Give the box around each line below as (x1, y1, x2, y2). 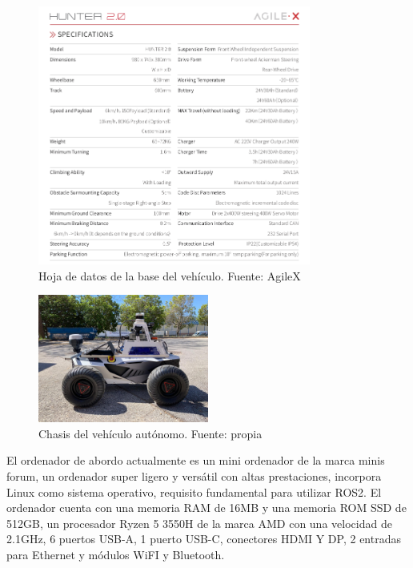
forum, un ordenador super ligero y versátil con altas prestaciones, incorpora (6, 468, 382, 485)
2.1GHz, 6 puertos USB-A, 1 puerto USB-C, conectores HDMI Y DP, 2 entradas (6, 530, 401, 547)
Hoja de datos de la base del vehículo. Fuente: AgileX (38, 267, 301, 284)
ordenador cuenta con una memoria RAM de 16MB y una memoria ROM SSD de (6, 499, 407, 516)
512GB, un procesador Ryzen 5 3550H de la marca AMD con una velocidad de (6, 514, 392, 531)
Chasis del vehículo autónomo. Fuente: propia (38, 425, 263, 441)
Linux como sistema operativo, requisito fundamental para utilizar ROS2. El (6, 483, 382, 500)
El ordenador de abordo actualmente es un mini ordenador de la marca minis (6, 452, 385, 469)
